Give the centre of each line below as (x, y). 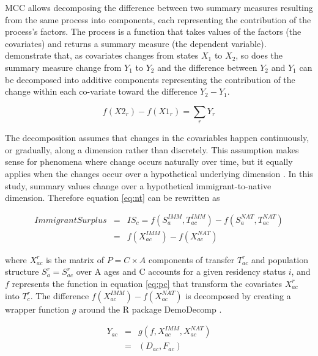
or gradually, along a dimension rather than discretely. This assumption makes (152, 149)
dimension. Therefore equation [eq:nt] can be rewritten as (113, 198)
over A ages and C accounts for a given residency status (181, 271)
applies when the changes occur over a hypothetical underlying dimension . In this (159, 173)
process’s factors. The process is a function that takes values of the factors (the (153, 31)
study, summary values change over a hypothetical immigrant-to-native (138, 185)
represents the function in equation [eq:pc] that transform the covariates (147, 283)
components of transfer (192, 259)
